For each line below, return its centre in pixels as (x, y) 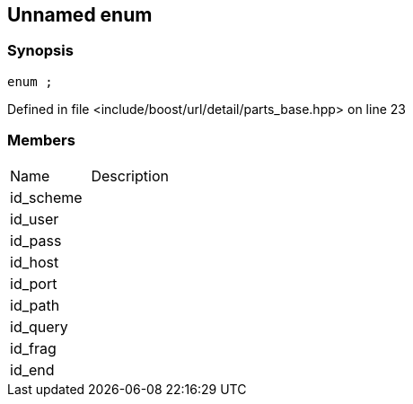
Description (130, 176)
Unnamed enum (80, 15)
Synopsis (40, 51)
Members (41, 141)
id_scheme (46, 197)
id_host (35, 262)
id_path (35, 305)
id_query (39, 326)
